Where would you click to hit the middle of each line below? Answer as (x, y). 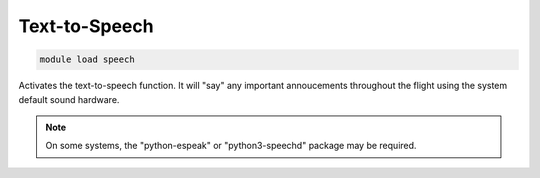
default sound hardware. (69, 99)
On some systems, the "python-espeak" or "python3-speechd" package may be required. (231, 146)
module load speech (87, 59)
